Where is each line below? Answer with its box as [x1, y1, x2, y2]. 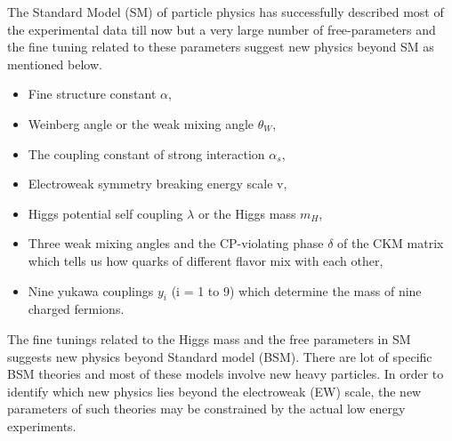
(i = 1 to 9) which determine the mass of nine [171, 281, 422, 300]
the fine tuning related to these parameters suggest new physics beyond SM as [7, 37, 434, 56]
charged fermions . [28, 300, 125, 318]
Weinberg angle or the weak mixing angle [28, 114, 254, 132]
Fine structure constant [28, 84, 157, 103]
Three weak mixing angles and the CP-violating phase [28, 234, 324, 253]
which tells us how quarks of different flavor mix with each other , [28, 251, 383, 269]
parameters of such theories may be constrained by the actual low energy [7, 399, 406, 418]
